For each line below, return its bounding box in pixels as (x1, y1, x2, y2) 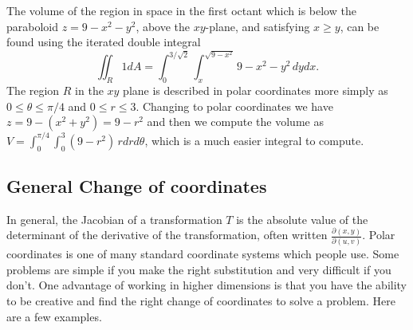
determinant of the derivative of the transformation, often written (6, 226, 328, 243)
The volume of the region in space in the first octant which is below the (6, 2, 356, 18)
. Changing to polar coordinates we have (136, 97, 333, 114)
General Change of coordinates (6, 174, 267, 198)
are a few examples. (6, 308, 102, 324)
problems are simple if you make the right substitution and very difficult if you (6, 261, 391, 277)
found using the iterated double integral (6, 33, 201, 50)
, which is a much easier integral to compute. (144, 132, 364, 148)
